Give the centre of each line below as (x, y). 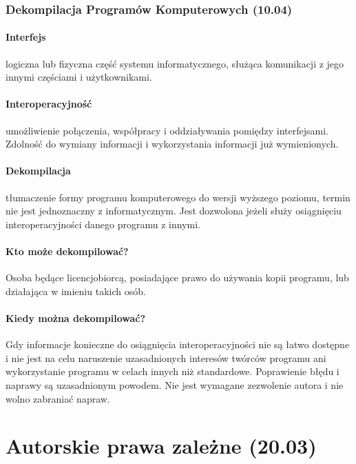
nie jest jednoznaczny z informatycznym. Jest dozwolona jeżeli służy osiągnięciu (174, 211)
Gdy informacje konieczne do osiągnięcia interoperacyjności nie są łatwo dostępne (178, 344)
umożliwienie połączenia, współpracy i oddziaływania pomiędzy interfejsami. (167, 130)
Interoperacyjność (49, 104)
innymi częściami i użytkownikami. (79, 77)
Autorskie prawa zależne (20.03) (161, 446)
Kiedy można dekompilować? (76, 317)
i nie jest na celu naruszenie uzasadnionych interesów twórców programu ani (166, 357)
